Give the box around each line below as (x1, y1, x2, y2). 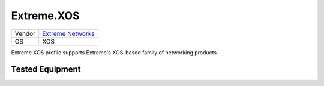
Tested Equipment (11, 64, 81, 75)
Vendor (14, 29, 36, 38)
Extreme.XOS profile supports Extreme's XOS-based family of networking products (11, 48, 217, 56)
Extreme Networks (42, 29, 95, 38)
